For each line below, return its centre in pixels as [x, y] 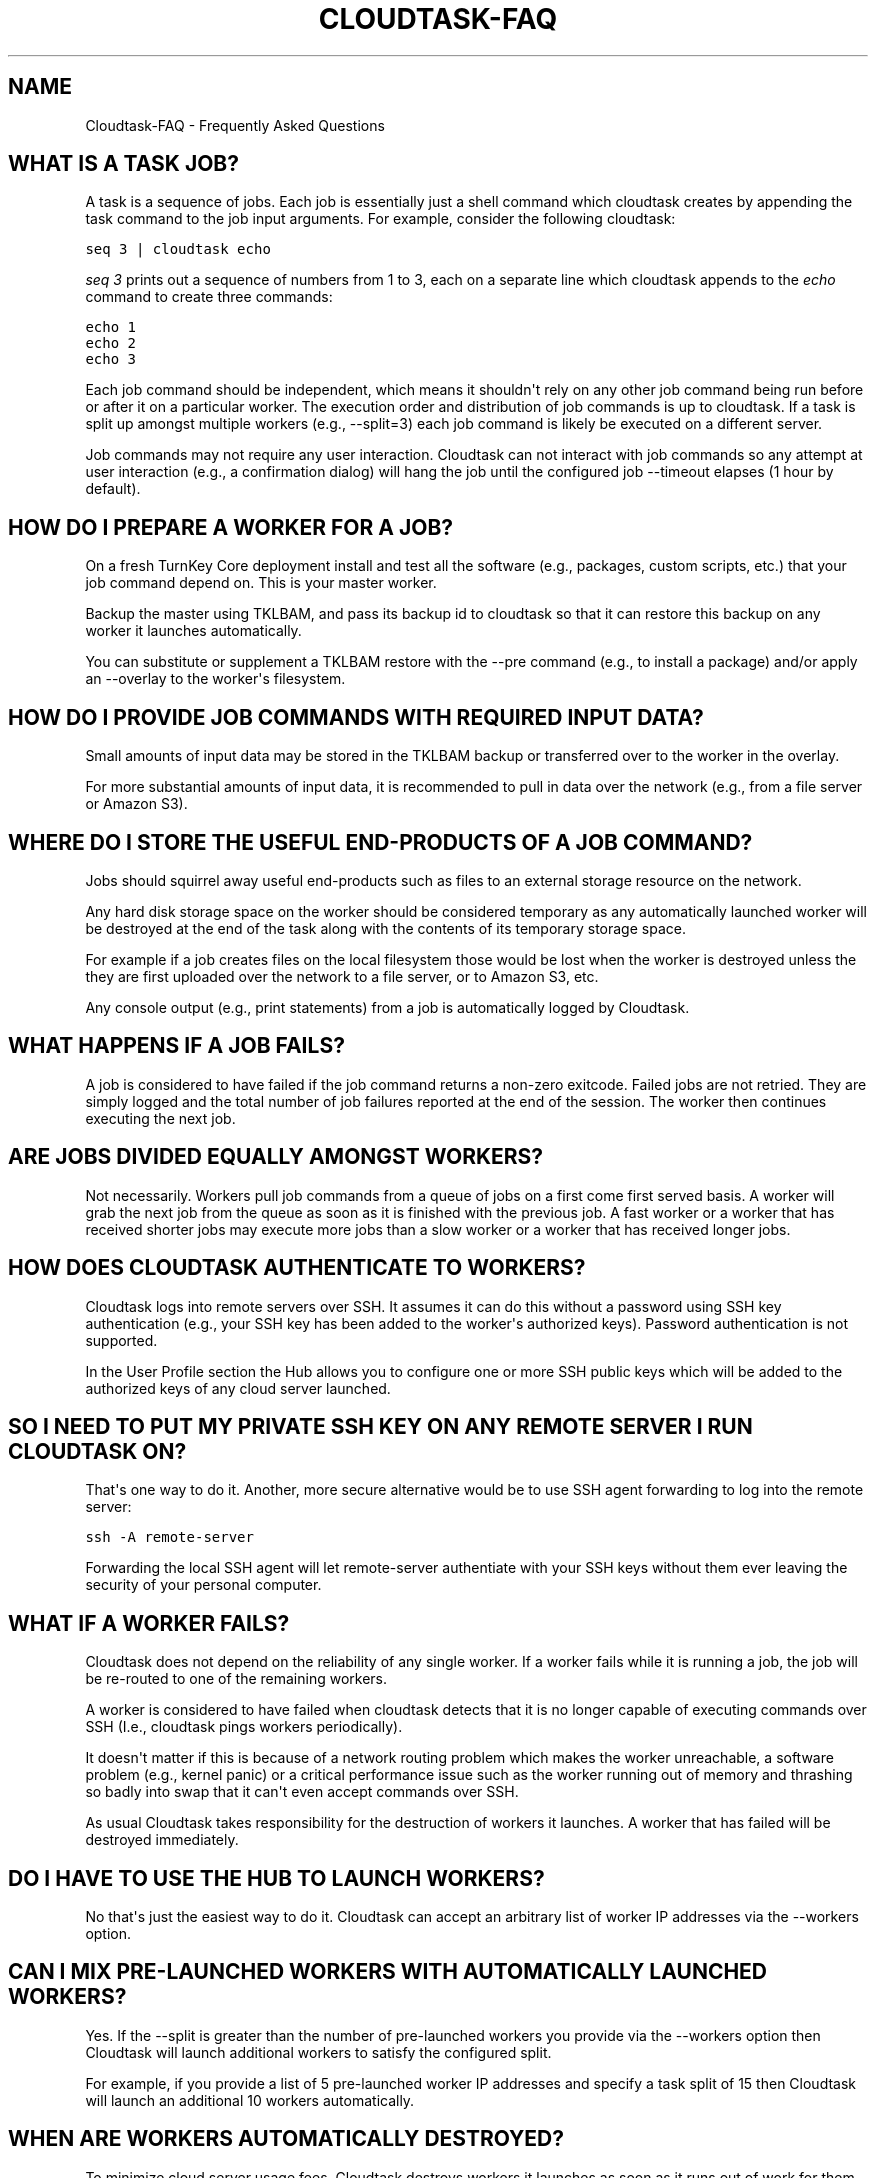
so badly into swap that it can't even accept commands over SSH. [302, 1792]
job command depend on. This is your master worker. [261, 583]
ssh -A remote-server [169, 1537]
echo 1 [110, 327]
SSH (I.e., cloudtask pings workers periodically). [244, 1727]
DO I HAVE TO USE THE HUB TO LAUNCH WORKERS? [276, 1878]
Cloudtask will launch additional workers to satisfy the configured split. [318, 2052]
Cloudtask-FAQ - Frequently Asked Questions [235, 125]
